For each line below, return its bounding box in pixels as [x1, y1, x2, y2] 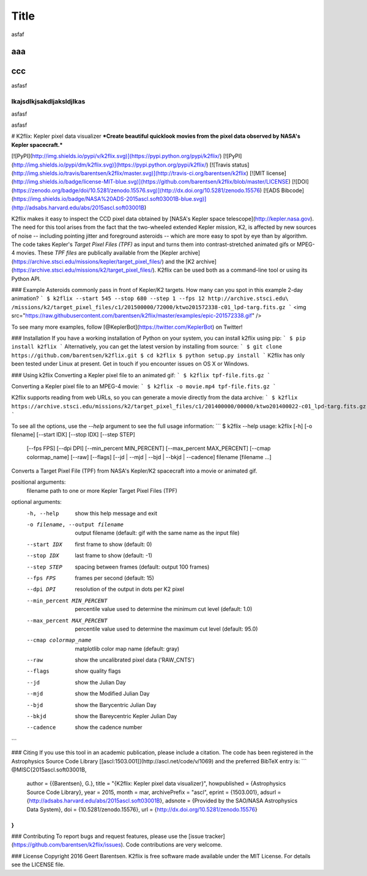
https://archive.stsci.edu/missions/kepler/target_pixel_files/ [13, 258, 162, 265]
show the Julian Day [75, 678, 126, 686]
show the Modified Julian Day [75, 690, 150, 697]
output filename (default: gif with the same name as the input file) [75, 530, 240, 537]
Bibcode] [281, 187, 305, 194]
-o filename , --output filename [26, 521, 124, 528]
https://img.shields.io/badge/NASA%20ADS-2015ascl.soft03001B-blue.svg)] [13, 195, 207, 203]
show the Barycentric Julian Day [75, 701, 157, 708]
